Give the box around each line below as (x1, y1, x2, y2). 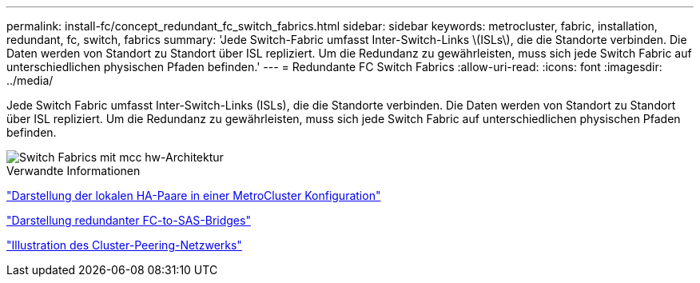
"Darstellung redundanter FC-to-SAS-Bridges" (6, 213, 251, 227)
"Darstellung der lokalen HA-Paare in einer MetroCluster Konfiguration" (6, 189, 381, 202)
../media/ (6, 74, 54, 87)
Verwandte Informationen (6, 164, 141, 177)
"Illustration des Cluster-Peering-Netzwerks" (6, 238, 242, 252)
